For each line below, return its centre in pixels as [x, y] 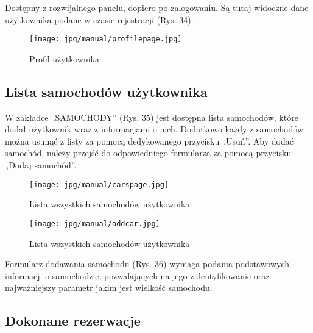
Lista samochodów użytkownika [106, 91]
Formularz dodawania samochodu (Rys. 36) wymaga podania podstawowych [147, 264]
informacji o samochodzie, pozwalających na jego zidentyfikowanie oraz [137, 275]
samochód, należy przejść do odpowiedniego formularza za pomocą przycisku [148, 153]
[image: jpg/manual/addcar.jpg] [95, 224]
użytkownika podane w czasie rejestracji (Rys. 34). [99, 19]
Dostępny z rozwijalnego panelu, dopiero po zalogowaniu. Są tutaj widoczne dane [157, 7]
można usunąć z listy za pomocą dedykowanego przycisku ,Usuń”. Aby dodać [149, 141]
